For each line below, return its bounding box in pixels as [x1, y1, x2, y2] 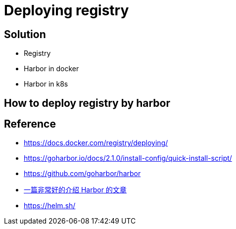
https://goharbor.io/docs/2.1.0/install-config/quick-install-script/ [24, 154, 232, 163]
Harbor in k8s [24, 80, 68, 89]
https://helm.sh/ [24, 201, 76, 210]
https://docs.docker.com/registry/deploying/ [24, 138, 168, 147]
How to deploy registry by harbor [4, 96, 170, 109]
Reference [4, 118, 56, 131]
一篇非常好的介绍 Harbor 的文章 [24, 185, 127, 194]
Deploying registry [4, 2, 129, 19]
